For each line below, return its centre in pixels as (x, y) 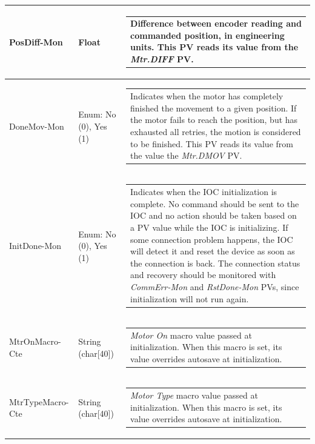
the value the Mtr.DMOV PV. (186, 155)
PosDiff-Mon (36, 41)
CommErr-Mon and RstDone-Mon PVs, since (215, 286)
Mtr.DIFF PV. (162, 59)
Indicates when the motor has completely (207, 96)
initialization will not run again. (190, 298)
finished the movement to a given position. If (214, 108)
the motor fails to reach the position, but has (214, 120)
